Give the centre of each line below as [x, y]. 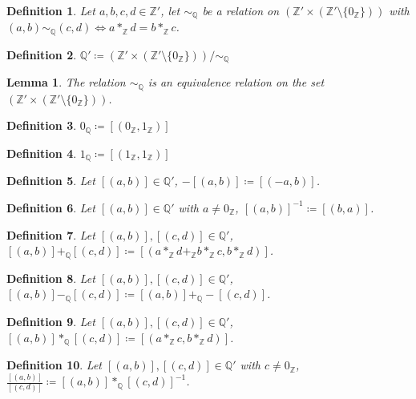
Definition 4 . [42, 153]
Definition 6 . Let [51, 207]
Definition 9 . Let [51, 322]
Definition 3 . [42, 125]
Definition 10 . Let [54, 365]
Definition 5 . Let [51, 181]
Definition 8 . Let [51, 278]
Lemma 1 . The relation [66, 82]
